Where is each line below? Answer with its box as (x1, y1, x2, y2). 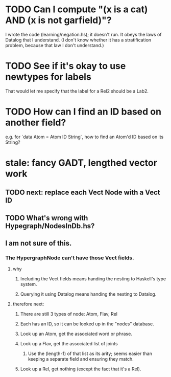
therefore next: (12, 301, 44, 307)
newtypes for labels (5, 71, 92, 83)
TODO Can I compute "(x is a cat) (5, 4, 148, 15)
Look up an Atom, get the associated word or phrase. (20, 331, 133, 337)
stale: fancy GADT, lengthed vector (5, 157, 157, 168)
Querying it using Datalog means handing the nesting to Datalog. (20, 291, 157, 297)
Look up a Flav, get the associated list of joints (20, 341, 118, 347)
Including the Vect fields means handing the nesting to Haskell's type (20, 276, 166, 282)
